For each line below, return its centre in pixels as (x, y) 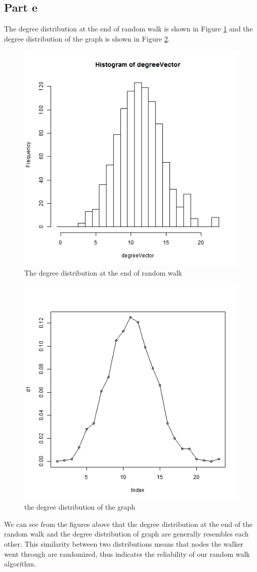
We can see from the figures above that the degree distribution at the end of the (128, 524)
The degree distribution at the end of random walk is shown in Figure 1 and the (128, 29)
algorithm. (20, 564)
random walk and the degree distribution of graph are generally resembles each (126, 534)
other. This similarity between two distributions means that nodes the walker (124, 543)
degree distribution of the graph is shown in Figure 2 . (87, 38)
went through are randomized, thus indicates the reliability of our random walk (127, 554)
